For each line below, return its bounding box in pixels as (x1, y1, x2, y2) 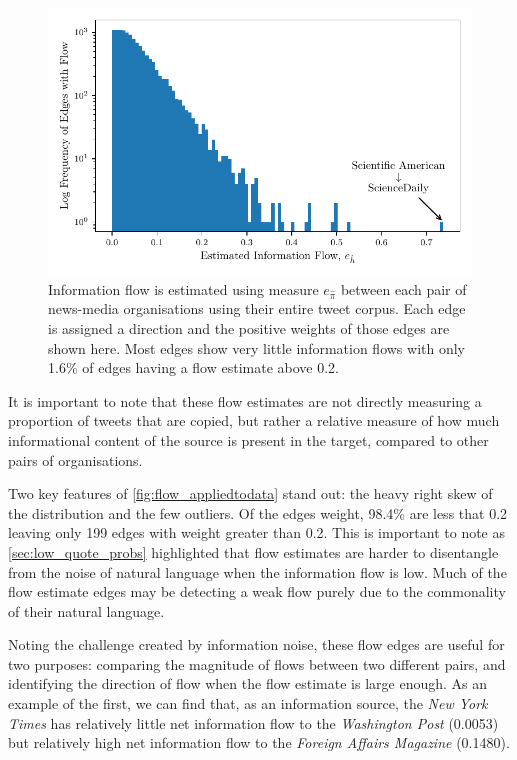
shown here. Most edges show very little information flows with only (48, 337, 465, 358)
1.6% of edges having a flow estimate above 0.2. (48, 357, 340, 378)
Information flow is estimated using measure (48, 278, 319, 299)
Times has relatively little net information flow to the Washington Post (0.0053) (8, 712, 499, 733)
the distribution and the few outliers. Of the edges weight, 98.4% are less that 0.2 (8, 502, 508, 523)
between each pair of (340, 278, 467, 299)
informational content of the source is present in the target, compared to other (8, 429, 489, 450)
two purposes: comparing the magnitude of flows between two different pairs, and (8, 653, 506, 674)
